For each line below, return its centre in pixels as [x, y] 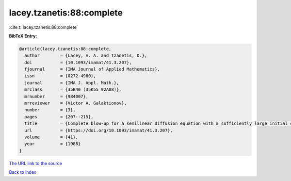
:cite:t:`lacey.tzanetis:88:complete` [43, 27]
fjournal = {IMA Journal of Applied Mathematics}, [92, 69]
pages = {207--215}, [59, 117]
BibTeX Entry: [23, 36]
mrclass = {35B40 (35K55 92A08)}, [73, 90]
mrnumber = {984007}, [57, 96]
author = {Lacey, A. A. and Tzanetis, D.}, [86, 56]
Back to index [23, 172]
